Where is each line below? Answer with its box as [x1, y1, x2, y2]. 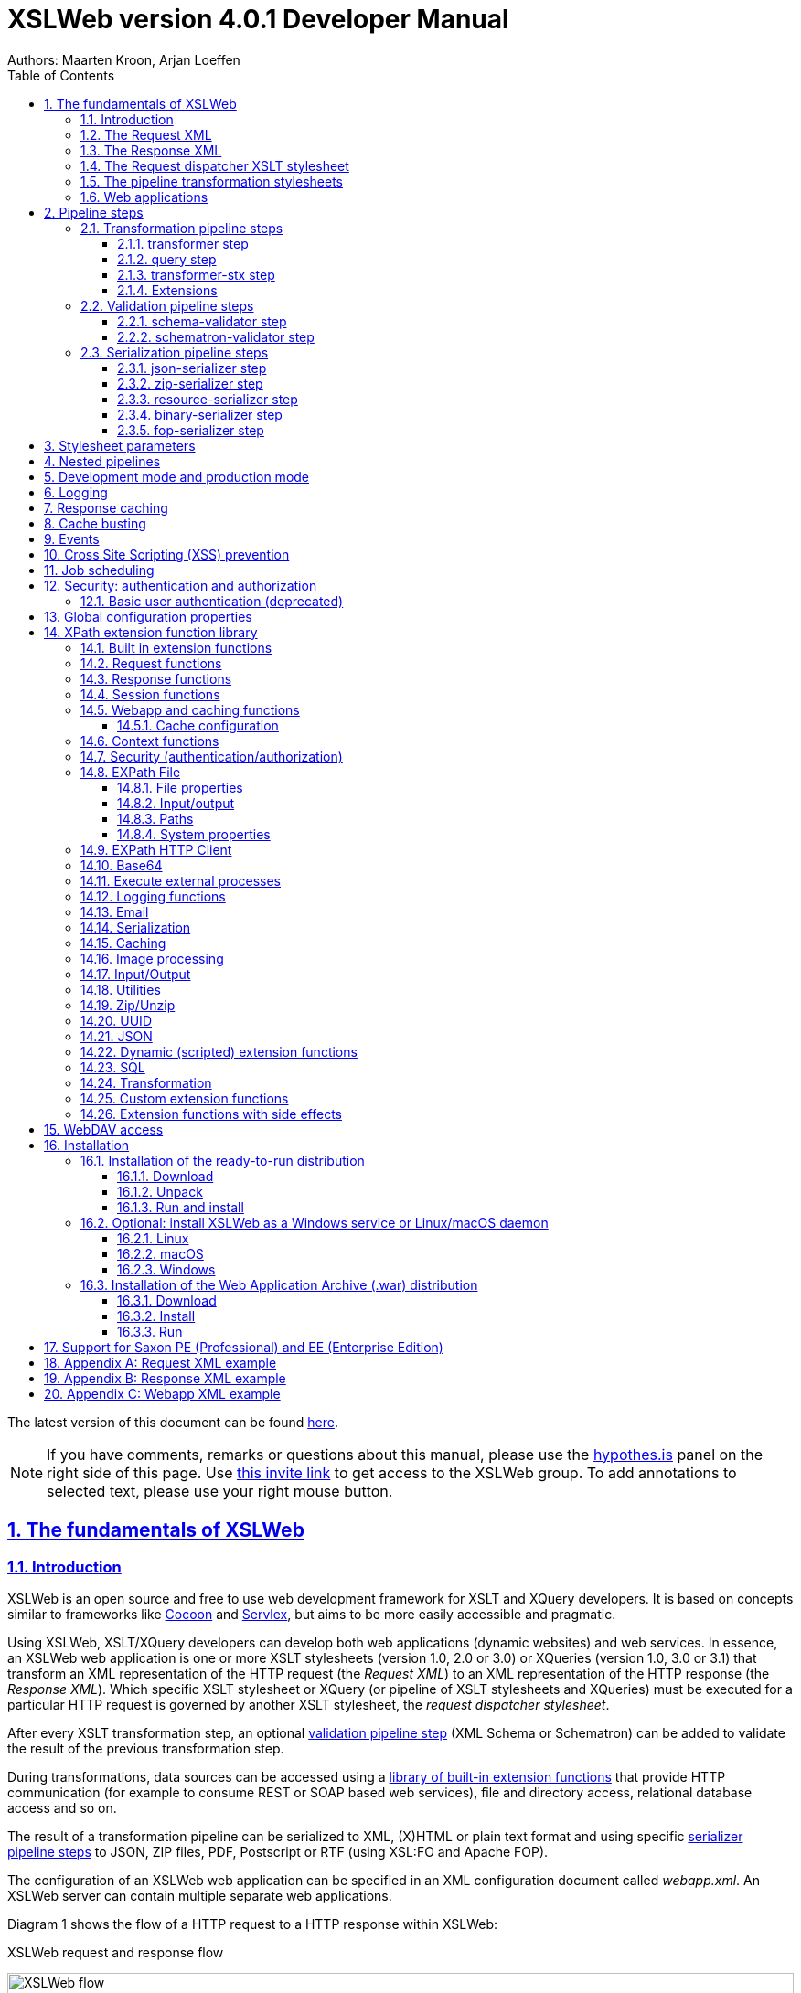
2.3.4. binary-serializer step [117, 406, 283, 422]
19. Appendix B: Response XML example [44, 1370, 286, 1386]
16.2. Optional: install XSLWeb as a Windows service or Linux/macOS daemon [80, 1214, 549, 1231]
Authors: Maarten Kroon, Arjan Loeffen [7, 51, 240, 68]
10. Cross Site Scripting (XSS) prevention [44, 546, 290, 562]
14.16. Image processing [80, 950, 224, 966]
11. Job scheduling [44, 561, 155, 578]
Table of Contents [7, 67, 115, 83]
